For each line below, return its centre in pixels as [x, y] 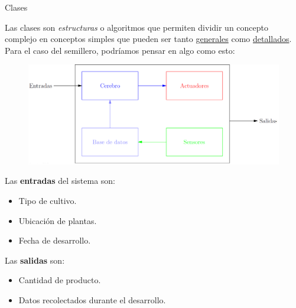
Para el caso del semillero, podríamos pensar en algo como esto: [120, 50]
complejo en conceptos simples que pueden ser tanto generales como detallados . [148, 39]
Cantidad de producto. [60, 280]
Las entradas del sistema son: [60, 181]
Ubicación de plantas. [58, 220]
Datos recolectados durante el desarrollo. [92, 300]
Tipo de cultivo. [48, 201]
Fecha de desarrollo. [55, 240]
